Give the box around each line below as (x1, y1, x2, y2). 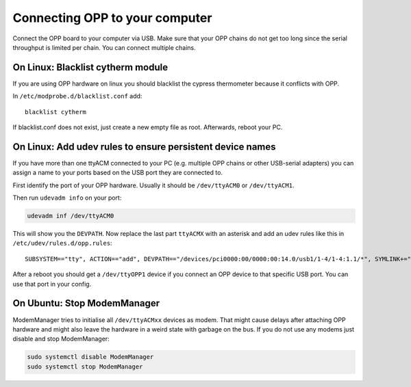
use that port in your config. (12, 280, 92, 288)
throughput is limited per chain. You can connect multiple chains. (12, 43, 197, 51)
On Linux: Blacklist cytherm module (12, 62, 168, 73)
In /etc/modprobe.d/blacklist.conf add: (12, 92, 142, 101)
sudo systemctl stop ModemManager (27, 362, 143, 371)
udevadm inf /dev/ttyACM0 (27, 212, 114, 220)
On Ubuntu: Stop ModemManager (12, 297, 160, 309)
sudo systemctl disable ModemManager (27, 353, 154, 361)
